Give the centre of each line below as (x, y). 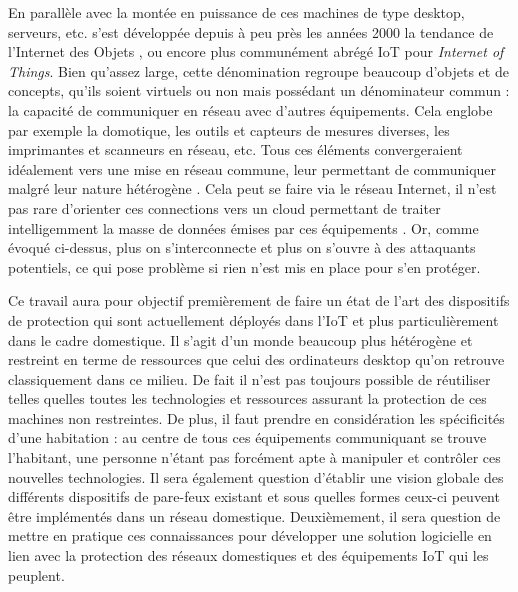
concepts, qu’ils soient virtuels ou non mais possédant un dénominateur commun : (259, 90)
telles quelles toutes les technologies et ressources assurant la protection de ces (247, 398)
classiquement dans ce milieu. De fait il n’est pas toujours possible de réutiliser (249, 378)
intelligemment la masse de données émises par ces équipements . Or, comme (243, 227)
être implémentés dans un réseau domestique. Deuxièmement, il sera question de (254, 515)
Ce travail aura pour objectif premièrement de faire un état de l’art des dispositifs (259, 300)
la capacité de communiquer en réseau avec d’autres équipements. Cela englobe (250, 109)
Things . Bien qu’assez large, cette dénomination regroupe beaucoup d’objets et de (258, 70)
